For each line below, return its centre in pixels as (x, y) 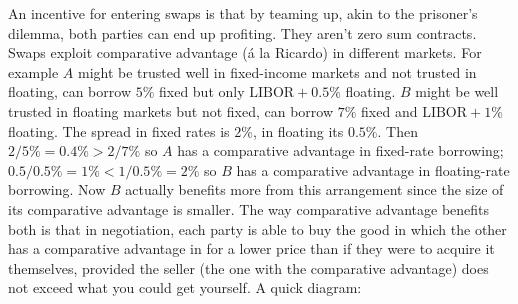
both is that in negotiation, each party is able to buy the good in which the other (257, 228)
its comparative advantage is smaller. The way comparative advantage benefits (249, 208)
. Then (397, 130)
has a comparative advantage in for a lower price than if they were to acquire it (251, 248)
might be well (457, 91)
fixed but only (201, 91)
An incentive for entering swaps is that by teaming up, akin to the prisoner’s (243, 13)
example (33, 71)
